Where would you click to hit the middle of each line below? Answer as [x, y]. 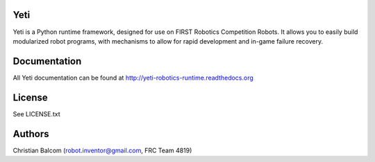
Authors [31, 134]
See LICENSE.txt [36, 114]
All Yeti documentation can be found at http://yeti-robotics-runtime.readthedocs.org [133, 78]
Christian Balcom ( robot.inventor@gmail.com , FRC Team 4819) [102, 150]
